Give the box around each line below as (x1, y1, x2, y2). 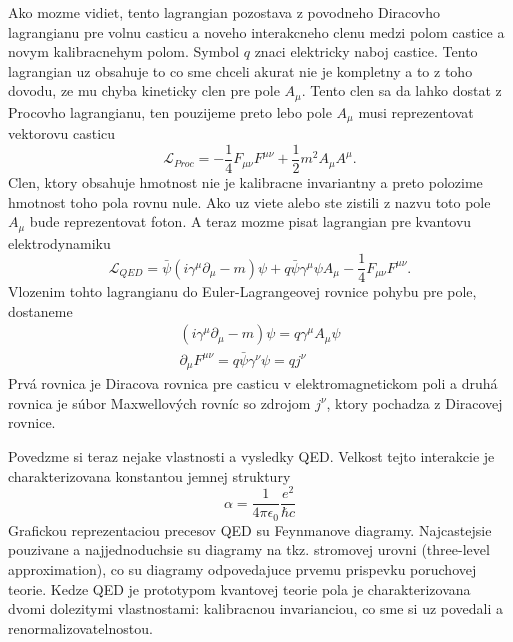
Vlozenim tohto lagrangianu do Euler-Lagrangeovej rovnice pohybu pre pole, (8, 281, 477, 302)
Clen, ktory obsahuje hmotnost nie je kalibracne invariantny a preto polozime (8, 171, 483, 192)
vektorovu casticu (8, 123, 116, 144)
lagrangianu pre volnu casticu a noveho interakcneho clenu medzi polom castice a (8, 21, 505, 42)
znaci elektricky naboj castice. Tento (254, 41, 478, 62)
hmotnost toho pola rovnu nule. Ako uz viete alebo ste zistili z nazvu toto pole (8, 191, 491, 212)
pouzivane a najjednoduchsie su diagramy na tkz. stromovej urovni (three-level (8, 539, 490, 560)
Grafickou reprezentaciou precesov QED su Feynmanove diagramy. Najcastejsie (8, 519, 492, 540)
